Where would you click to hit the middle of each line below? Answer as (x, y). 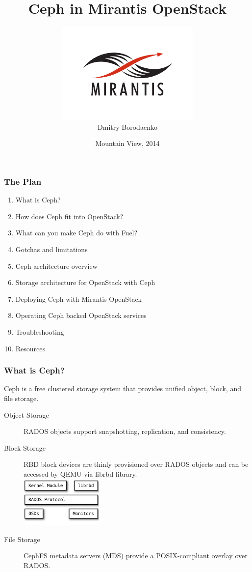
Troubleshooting (40, 331)
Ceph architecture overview (56, 266)
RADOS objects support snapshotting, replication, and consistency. (125, 431)
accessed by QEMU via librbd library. (80, 473)
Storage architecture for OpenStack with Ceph (85, 282)
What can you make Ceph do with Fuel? (76, 233)
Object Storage (26, 415)
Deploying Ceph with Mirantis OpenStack (78, 299)
